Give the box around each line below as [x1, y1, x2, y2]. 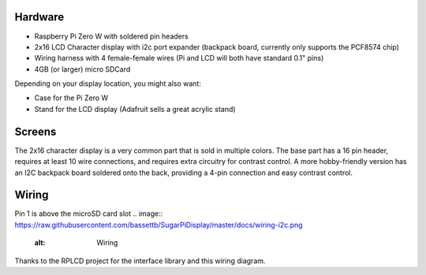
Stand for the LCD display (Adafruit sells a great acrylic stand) [34, 104, 236, 113]
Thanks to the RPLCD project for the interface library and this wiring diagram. [14, 256, 266, 266]
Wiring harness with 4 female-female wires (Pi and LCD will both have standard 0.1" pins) [34, 54, 324, 63]
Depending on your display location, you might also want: [14, 79, 201, 88]
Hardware [14, 10, 65, 24]
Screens [14, 124, 57, 138]
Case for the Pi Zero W [34, 93, 109, 102]
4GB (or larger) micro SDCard [34, 64, 131, 74]
